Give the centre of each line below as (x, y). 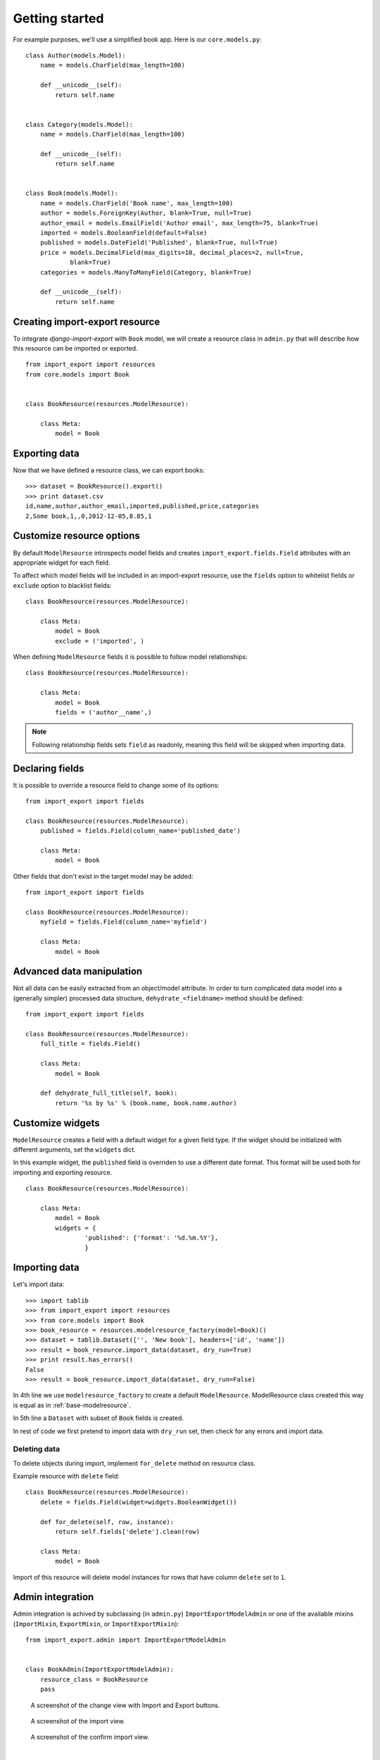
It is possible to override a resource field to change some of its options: (116, 785)
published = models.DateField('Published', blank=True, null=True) (159, 243)
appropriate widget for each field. (62, 562)
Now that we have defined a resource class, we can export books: (109, 470)
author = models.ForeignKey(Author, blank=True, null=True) (146, 213)
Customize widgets (56, 1123)
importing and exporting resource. (63, 1172)
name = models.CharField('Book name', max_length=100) (137, 203)
